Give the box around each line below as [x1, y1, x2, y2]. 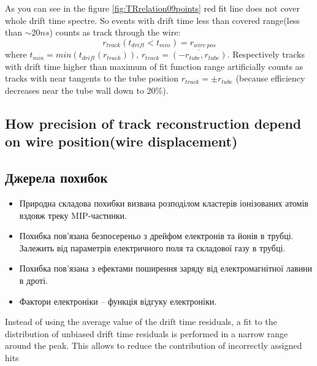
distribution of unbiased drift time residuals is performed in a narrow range [5, 327, 288, 340]
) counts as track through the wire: [49, 26, 181, 39]
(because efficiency [235, 72, 305, 85]
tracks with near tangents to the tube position [5, 72, 179, 85]
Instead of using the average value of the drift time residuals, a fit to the [5, 315, 277, 328]
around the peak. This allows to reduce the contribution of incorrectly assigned [5, 339, 302, 352]
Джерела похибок [5, 168, 108, 187]
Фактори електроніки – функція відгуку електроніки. [19, 294, 217, 307]
